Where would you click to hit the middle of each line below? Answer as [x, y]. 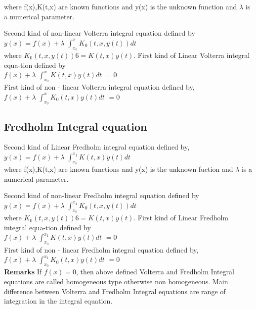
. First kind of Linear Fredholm [181, 218]
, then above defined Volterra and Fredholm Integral [155, 272]
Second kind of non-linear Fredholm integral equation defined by [102, 195]
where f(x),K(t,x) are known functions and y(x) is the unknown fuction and [119, 169]
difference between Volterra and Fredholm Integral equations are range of [115, 291]
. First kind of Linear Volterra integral [192, 55]
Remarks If [23, 272]
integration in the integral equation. [58, 301]
